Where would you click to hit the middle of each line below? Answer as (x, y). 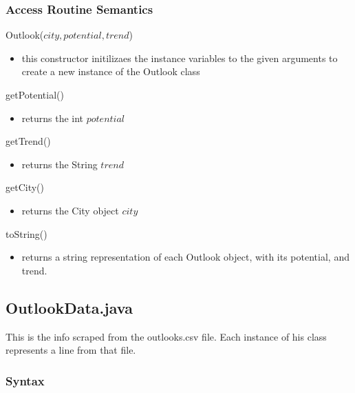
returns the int (53, 118)
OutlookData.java (69, 307)
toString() (26, 233)
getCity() (25, 187)
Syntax (25, 380)
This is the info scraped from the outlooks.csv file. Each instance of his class (166, 336)
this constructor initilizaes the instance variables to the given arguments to (180, 58)
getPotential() (35, 94)
